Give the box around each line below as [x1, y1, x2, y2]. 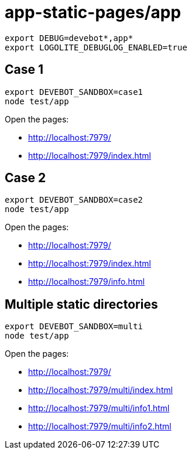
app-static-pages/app [5, 2, 181, 22]
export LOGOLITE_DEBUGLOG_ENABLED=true [5, 42, 187, 52]
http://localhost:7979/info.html [28, 277, 145, 287]
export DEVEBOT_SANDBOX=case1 [5, 87, 143, 97]
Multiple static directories [5, 296, 158, 312]
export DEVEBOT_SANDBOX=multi [5, 322, 143, 332]
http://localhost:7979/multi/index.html [28, 385, 173, 395]
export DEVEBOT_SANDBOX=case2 [5, 195, 143, 205]
